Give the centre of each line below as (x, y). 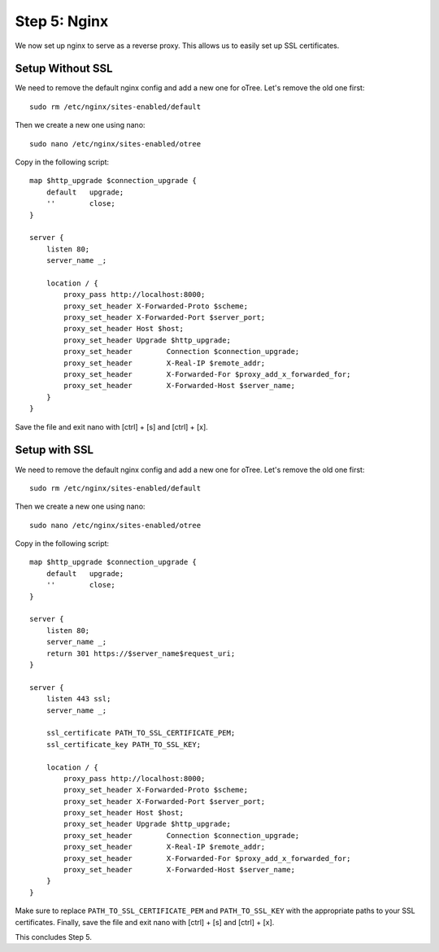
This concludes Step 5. (54, 937)
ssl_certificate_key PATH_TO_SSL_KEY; (124, 744)
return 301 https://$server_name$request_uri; (141, 653)
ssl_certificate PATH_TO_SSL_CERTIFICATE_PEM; (141, 733)
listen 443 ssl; (78, 699)
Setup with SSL (54, 450)
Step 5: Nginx (62, 21)
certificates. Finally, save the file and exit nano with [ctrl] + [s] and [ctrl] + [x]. (145, 922)
